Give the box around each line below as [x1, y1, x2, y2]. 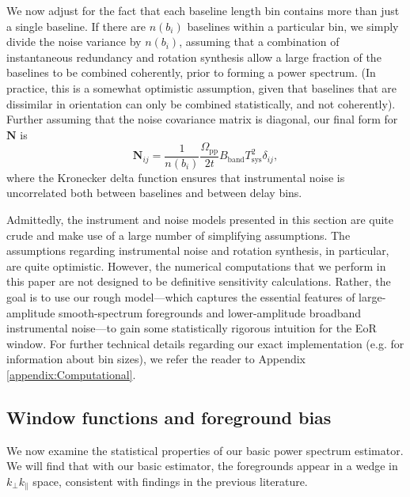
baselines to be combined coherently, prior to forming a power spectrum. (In [6, 64, 376, 81]
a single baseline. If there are [6, 17, 146, 34]
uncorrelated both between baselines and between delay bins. [6, 184, 302, 201]
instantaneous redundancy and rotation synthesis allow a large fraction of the [6, 48, 382, 65]
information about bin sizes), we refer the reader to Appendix [6, 351, 306, 367]
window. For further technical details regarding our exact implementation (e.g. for [6, 335, 404, 351]
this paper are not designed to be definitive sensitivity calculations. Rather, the [6, 273, 391, 290]
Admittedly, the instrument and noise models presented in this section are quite [6, 211, 394, 228]
